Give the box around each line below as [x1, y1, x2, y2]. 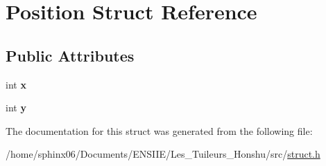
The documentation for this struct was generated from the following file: [6, 123, 313, 138]
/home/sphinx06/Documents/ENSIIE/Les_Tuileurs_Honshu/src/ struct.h [6, 147, 320, 161]
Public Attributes [6, 44, 135, 66]
